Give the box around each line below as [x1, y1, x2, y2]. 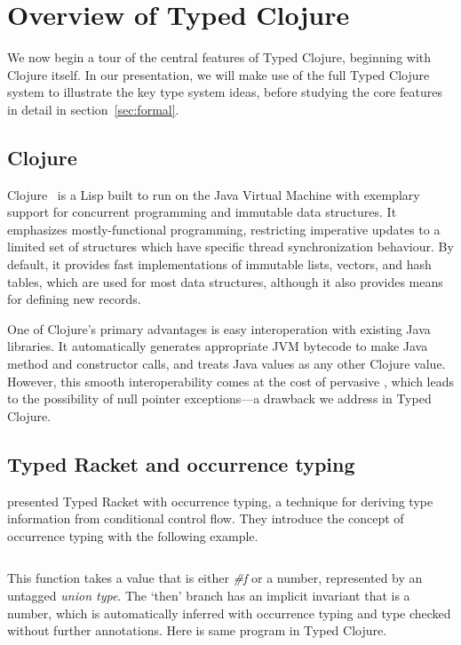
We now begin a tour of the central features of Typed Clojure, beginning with [7, 48, 432, 67]
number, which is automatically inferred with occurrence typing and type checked [7, 603, 451, 622]
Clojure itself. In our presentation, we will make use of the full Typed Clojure [7, 65, 430, 84]
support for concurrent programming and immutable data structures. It [7, 203, 397, 221]
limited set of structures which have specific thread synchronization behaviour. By [7, 237, 454, 256]
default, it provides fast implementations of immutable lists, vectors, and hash [7, 255, 432, 274]
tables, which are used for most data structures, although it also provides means [7, 272, 443, 291]
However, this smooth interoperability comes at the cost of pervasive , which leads [7, 371, 455, 390]
